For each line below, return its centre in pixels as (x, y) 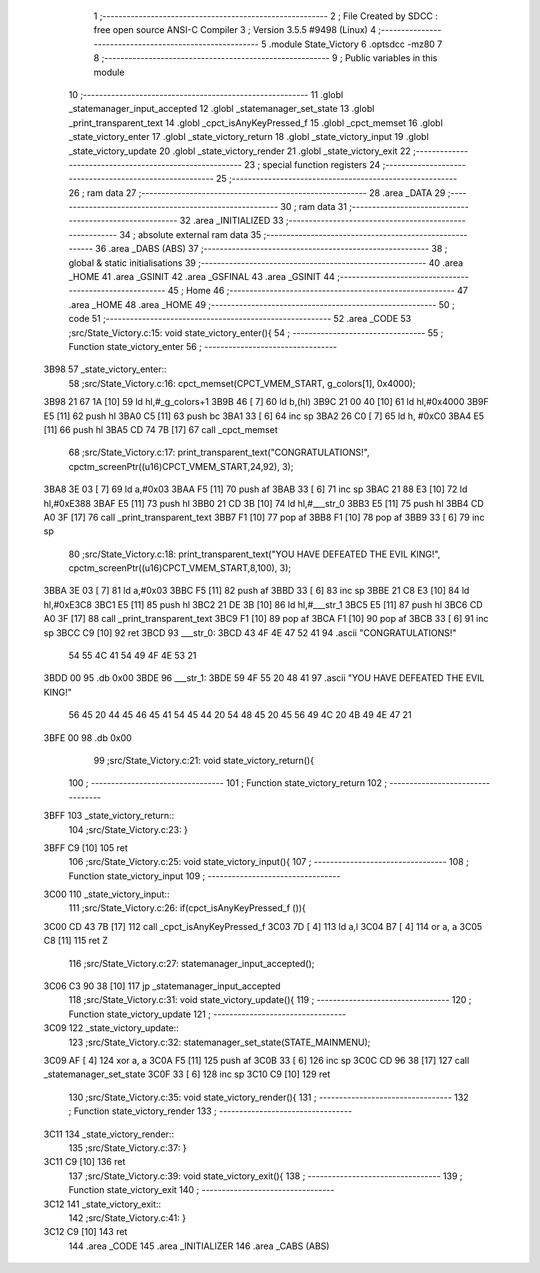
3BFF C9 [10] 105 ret (86, 847)
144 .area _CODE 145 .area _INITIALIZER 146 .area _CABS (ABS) (199, 1246)
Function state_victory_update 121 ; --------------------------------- (207, 1014)
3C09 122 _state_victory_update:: (111, 1028)
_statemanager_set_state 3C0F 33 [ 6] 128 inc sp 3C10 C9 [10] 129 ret (187, 1074)
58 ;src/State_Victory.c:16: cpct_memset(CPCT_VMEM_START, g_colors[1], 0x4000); (242, 383)
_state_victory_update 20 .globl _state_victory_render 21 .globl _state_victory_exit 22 (239, 151)
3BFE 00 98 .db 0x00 (87, 737)
